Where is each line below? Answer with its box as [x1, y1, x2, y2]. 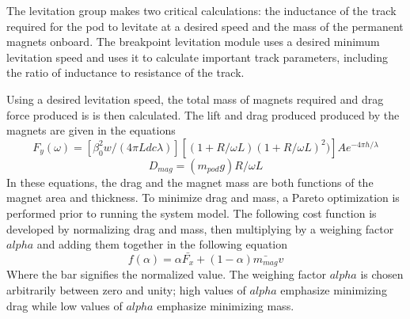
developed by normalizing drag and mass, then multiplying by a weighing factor [6, 220, 394, 237]
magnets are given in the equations [6, 122, 176, 139]
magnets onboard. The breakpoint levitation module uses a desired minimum [6, 33, 380, 50]
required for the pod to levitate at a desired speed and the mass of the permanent [6, 17, 404, 34]
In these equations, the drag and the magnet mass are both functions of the [6, 173, 374, 190]
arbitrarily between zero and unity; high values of [6, 281, 246, 298]
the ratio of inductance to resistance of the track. [6, 64, 245, 81]
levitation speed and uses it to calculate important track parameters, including [6, 48, 388, 65]
